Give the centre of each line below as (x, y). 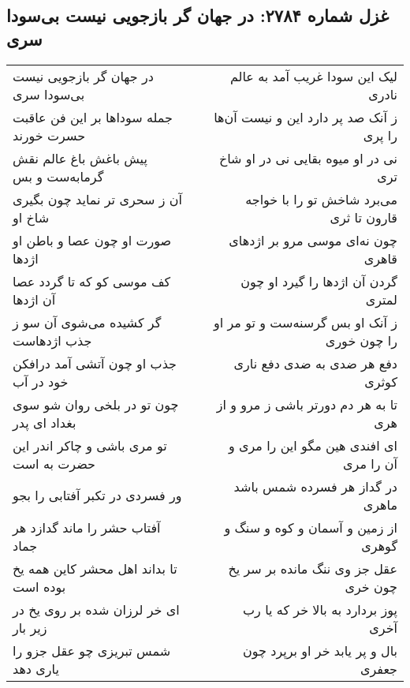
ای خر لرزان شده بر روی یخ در (96, 609)
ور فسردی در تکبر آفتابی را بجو (97, 495)
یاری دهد (36, 668)
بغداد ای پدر (45, 422)
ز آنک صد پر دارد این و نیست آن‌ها (306, 117)
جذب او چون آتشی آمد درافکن (95, 363)
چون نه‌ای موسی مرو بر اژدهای (313, 240)
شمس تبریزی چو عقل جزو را (92, 650)
